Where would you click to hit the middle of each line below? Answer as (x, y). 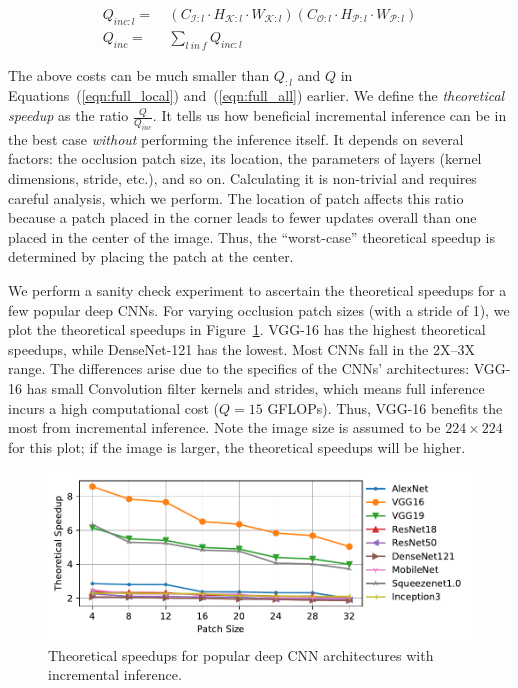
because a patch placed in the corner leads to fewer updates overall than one (242, 217)
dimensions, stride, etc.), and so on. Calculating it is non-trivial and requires (242, 178)
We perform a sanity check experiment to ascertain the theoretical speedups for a (257, 289)
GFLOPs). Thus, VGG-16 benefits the (385, 407)
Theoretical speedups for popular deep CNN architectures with (241, 654)
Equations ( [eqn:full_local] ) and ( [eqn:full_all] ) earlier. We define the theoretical (256, 95)
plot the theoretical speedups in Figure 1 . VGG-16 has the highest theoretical (247, 329)
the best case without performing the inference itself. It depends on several (236, 138)
